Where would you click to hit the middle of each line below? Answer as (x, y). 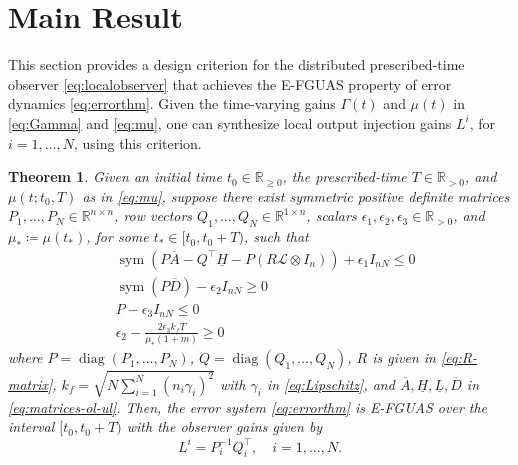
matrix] (30, 383)
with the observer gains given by (224, 426)
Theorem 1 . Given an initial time (115, 176)
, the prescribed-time (344, 176)
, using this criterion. (137, 142)
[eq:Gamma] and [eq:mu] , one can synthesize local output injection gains (230, 122)
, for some (117, 236)
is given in (404, 357)
